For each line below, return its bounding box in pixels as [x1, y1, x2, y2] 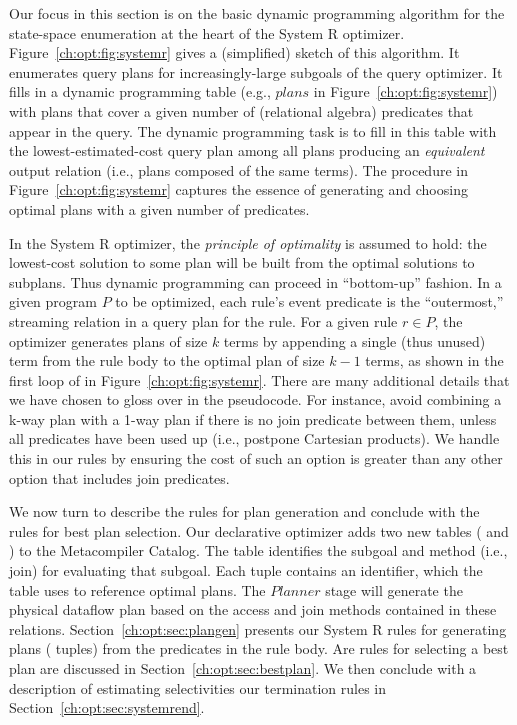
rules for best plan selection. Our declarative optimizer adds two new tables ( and [9, 520, 509, 541]
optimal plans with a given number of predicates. [9, 198, 310, 219]
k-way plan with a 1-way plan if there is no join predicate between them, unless [9, 408, 497, 429]
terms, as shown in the [365, 350, 504, 371]
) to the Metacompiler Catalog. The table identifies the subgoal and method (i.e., [9, 540, 508, 561]
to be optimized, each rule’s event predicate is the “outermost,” [115, 291, 504, 312]
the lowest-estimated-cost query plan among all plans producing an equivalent [9, 140, 485, 161]
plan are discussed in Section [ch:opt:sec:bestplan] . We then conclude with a [9, 658, 477, 678]
